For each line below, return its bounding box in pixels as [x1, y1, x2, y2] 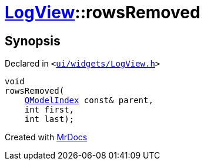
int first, [24, 105, 75, 115]
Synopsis [5, 33, 61, 48]
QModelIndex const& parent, [24, 95, 153, 105]
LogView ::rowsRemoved [5, 2, 200, 22]
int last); [24, 114, 75, 124]
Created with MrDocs [5, 132, 88, 143]
